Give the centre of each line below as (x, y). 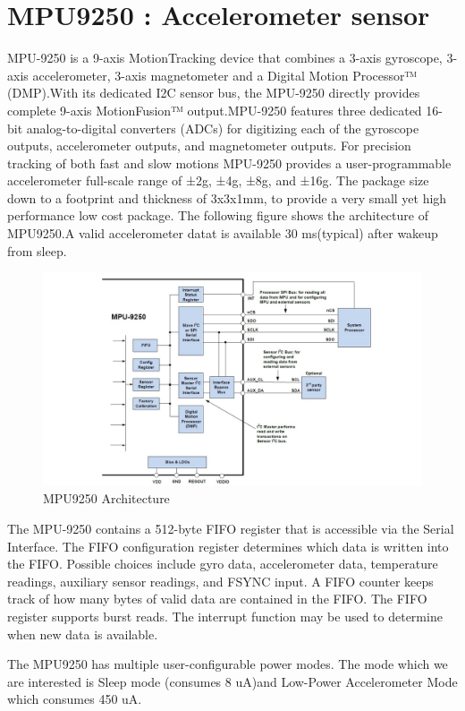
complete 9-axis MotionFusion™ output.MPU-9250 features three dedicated (215, 110)
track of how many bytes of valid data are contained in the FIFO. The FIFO (217, 599)
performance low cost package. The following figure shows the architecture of (218, 215)
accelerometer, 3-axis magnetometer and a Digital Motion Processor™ (225, 75)
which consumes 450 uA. (75, 699)
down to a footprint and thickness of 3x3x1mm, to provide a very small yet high (227, 197)
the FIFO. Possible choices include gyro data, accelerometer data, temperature (223, 564)
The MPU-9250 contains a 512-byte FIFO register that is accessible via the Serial (231, 528)
